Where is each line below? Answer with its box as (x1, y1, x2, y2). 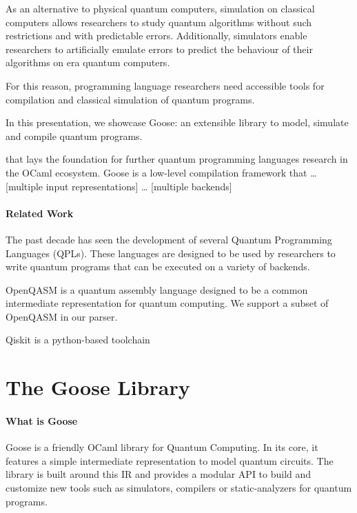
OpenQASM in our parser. (6, 309, 118, 323)
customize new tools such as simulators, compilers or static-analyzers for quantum (6, 481, 352, 495)
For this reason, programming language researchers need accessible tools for (6, 78, 325, 92)
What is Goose (6, 414, 78, 428)
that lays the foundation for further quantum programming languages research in (6, 152, 348, 166)
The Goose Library (6, 373, 190, 401)
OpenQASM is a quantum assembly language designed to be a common (6, 282, 308, 296)
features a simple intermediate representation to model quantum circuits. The (6, 453, 334, 467)
